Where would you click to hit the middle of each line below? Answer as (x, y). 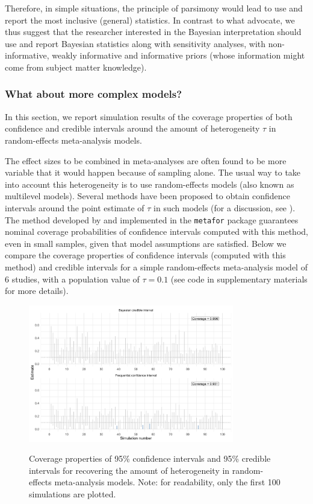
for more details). (37, 291)
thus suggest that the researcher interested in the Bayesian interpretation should (153, 32)
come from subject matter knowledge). (76, 67)
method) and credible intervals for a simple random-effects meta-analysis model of (156, 266)
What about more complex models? (94, 94)
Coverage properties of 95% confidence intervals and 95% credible (150, 458)
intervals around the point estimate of (75, 207)
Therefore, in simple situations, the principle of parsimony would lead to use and (154, 8)
